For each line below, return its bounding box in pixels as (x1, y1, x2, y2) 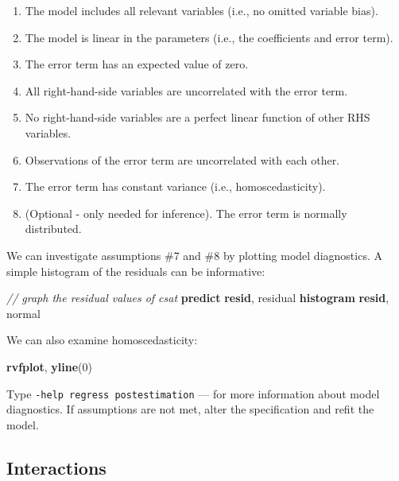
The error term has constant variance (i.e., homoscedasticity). (25, 178, 326, 195)
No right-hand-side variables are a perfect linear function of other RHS (25, 109, 370, 126)
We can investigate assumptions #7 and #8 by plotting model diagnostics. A (6, 246, 382, 263)
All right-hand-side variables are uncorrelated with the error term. (25, 82, 348, 99)
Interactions (6, 455, 107, 479)
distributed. (25, 220, 82, 237)
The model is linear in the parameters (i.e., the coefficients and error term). (25, 29, 393, 45)
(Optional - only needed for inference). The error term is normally (25, 204, 347, 221)
